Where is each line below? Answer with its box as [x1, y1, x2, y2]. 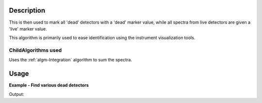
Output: [9, 91, 24, 97]
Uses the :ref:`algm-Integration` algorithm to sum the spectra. [9, 57, 132, 63]
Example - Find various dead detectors [9, 82, 89, 88]
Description [9, 6, 46, 15]
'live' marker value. [9, 26, 47, 31]
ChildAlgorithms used [9, 47, 62, 54]
